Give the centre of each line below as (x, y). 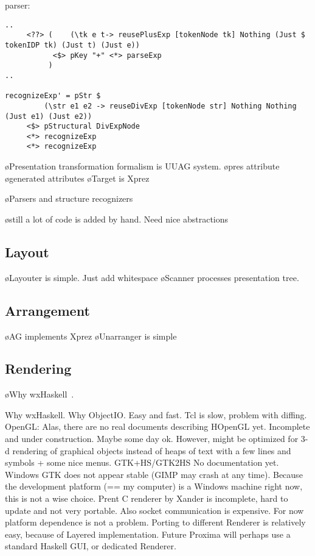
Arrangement (47, 310)
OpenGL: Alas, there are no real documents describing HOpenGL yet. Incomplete (157, 426)
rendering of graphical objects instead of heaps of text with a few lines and (152, 450)
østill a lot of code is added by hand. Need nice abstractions (117, 219)
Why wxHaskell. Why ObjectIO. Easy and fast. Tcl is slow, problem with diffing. (156, 414)
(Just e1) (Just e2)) (49, 116)
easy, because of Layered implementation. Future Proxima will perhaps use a (148, 534)
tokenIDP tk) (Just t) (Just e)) (72, 45)
